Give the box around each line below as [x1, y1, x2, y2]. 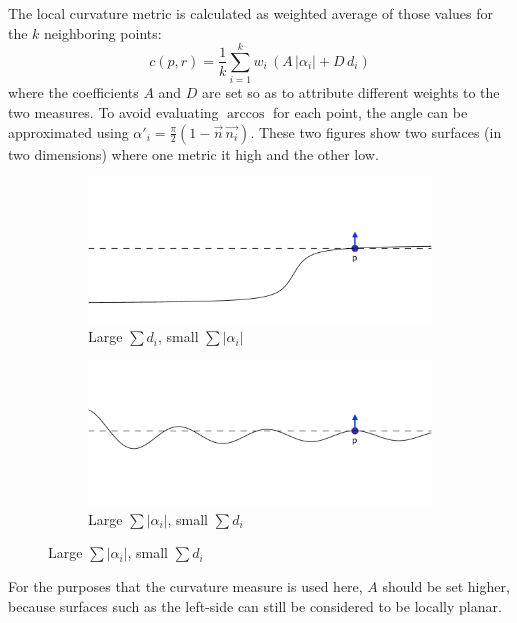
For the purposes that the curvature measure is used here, [8, 575, 363, 596]
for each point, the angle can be [273, 101, 468, 122]
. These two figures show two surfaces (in [250, 121, 502, 142]
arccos [227, 106, 265, 121]
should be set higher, [382, 575, 510, 596]
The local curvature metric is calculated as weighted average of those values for [8, 3, 493, 23]
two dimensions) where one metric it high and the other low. [8, 143, 379, 164]
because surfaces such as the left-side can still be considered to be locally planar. [8, 595, 502, 616]
